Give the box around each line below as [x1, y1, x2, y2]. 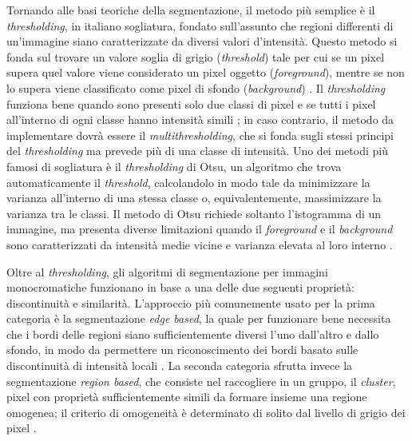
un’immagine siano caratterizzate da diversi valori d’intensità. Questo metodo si [6, 33, 398, 50]
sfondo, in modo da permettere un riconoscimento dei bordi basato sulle [6, 341, 359, 358]
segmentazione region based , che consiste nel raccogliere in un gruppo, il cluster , [6, 372, 396, 389]
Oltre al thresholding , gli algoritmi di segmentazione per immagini [6, 263, 328, 280]
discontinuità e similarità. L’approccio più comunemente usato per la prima [6, 294, 375, 311]
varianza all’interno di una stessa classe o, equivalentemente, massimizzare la [6, 189, 382, 206]
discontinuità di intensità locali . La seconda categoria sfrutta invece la [6, 357, 353, 374]
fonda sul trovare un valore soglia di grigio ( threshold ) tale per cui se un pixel [6, 48, 385, 65]
